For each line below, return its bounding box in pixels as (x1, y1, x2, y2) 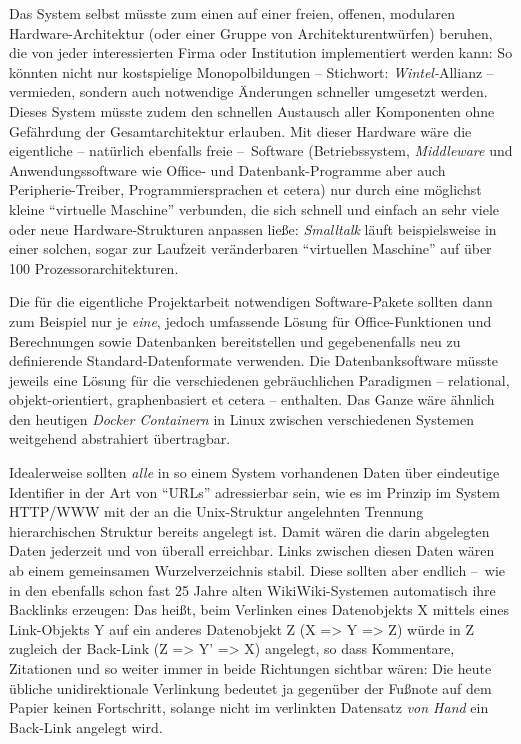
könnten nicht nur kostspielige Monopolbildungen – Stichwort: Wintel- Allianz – (9, 61, 494, 82)
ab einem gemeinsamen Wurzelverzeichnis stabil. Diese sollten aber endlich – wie (9, 560, 506, 581)
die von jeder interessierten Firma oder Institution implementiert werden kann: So (9, 42, 513, 63)
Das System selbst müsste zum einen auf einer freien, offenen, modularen (9, 3, 456, 23)
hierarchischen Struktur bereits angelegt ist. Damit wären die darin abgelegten (9, 520, 490, 541)
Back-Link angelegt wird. (9, 716, 163, 737)
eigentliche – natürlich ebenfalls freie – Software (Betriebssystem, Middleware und (9, 140, 513, 161)
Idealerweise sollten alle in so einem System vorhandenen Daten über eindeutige (9, 462, 500, 483)
